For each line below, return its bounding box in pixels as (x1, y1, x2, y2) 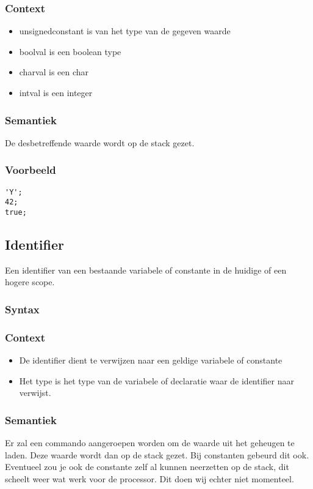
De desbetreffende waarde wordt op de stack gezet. (5, 136, 195, 149)
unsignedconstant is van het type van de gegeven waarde (19, 24, 231, 37)
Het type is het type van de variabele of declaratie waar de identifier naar (19, 374, 294, 387)
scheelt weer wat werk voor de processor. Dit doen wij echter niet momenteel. (5, 472, 294, 485)
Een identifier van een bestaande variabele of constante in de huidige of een (5, 263, 287, 276)
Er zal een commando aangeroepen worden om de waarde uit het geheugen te (5, 436, 295, 449)
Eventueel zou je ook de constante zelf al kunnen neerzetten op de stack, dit (5, 460, 289, 473)
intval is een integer (19, 86, 93, 99)
